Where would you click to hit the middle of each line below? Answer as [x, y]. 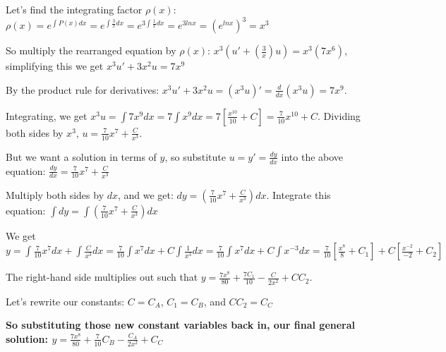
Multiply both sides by [55, 194]
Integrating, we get [47, 115]
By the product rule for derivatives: [83, 89]
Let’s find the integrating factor [74, 9]
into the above [312, 156]
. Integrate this [299, 194]
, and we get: [145, 194]
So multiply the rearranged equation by [91, 50]
